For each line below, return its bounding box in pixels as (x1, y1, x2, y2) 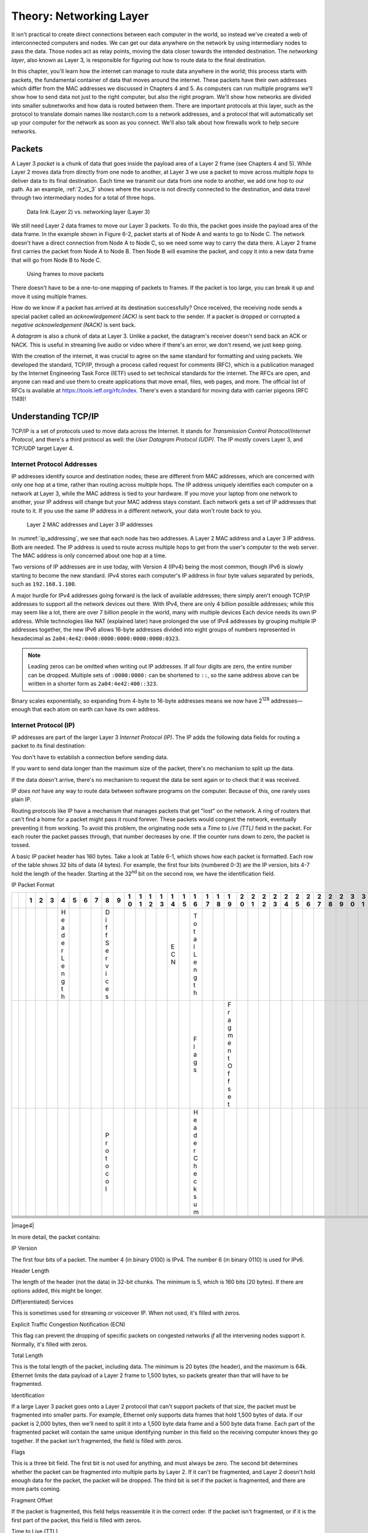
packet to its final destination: (11, 742, 86, 749)
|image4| (11, 1222, 34, 1229)
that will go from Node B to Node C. (11, 256, 101, 264)
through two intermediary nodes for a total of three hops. (11, 194, 156, 202)
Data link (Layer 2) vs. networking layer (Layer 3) (26, 208, 150, 215)
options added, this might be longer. (11, 1286, 103, 1294)
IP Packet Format (11, 881, 55, 889)
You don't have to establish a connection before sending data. (11, 753, 169, 760)
